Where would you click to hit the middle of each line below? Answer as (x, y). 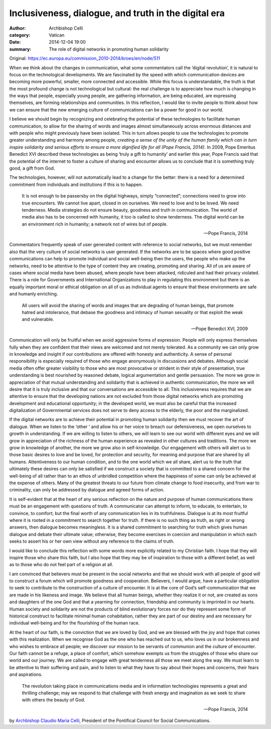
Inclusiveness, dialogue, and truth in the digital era (117, 13)
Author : (18, 28)
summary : (20, 49)
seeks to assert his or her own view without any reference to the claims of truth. (92, 541)
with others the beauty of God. (53, 700)
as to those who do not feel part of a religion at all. (61, 565)
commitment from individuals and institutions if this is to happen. (76, 184)
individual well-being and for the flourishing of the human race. (75, 623)
